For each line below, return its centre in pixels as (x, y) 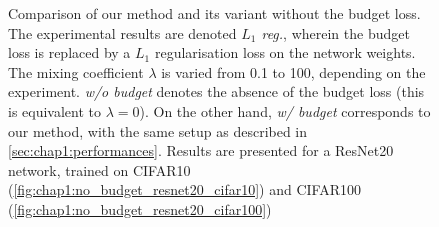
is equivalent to (55, 110)
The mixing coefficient (76, 71)
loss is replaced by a (69, 52)
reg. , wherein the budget (335, 32)
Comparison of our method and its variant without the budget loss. (214, 13)
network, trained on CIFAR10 (99, 169)
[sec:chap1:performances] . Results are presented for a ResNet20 (201, 150)
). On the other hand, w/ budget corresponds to (285, 110)
